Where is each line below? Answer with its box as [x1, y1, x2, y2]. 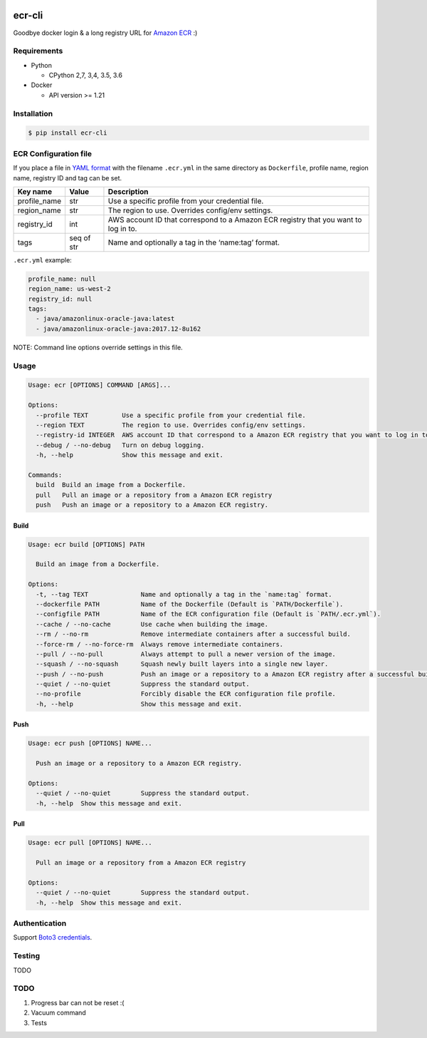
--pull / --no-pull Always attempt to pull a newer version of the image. [36, 649, 336, 658]
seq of [68, 232, 91, 242]
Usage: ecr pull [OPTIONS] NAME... [28, 838, 152, 847]
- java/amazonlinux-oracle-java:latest [36, 314, 175, 323]
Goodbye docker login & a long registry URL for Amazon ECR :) [13, 29, 198, 37]
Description [107, 186, 149, 196]
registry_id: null [28, 294, 93, 303]
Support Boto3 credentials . [13, 933, 93, 942]
